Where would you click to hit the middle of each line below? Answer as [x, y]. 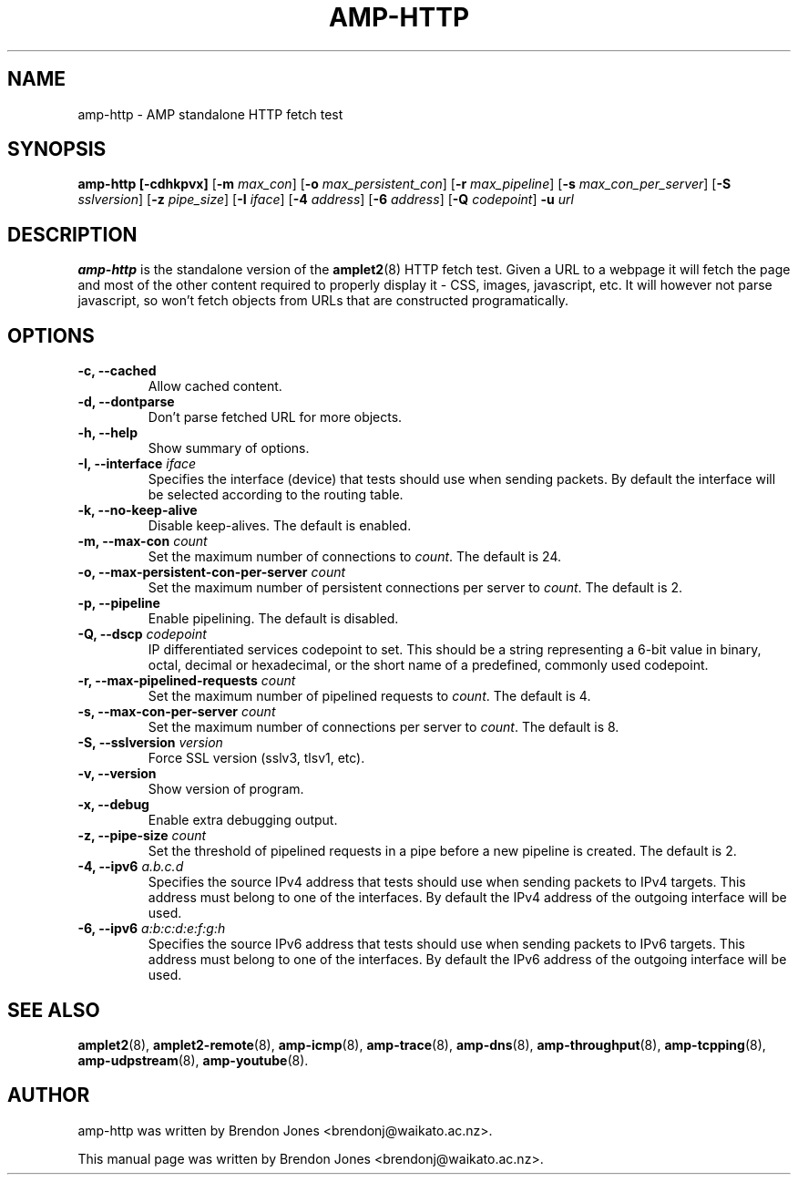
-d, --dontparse [126, 402]
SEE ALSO [54, 1010]
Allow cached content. [215, 386]
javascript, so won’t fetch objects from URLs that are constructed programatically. [323, 301]
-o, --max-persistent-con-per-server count [212, 572]
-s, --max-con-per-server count [177, 712]
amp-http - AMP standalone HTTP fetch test [210, 114]
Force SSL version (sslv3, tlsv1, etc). [256, 758]
